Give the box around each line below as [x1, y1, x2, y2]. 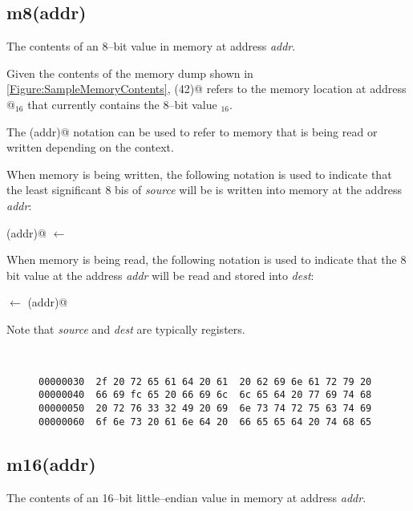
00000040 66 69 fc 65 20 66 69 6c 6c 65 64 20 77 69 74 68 [38, 389, 372, 401]
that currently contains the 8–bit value [27, 95, 217, 112]
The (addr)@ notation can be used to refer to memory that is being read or [6, 123, 378, 140]
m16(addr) [6, 451, 96, 476]
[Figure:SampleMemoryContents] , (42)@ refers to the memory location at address [6, 80, 407, 97]
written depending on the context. [6, 139, 174, 156]
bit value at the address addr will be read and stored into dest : [6, 266, 314, 283]
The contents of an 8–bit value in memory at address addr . [6, 38, 296, 55]
